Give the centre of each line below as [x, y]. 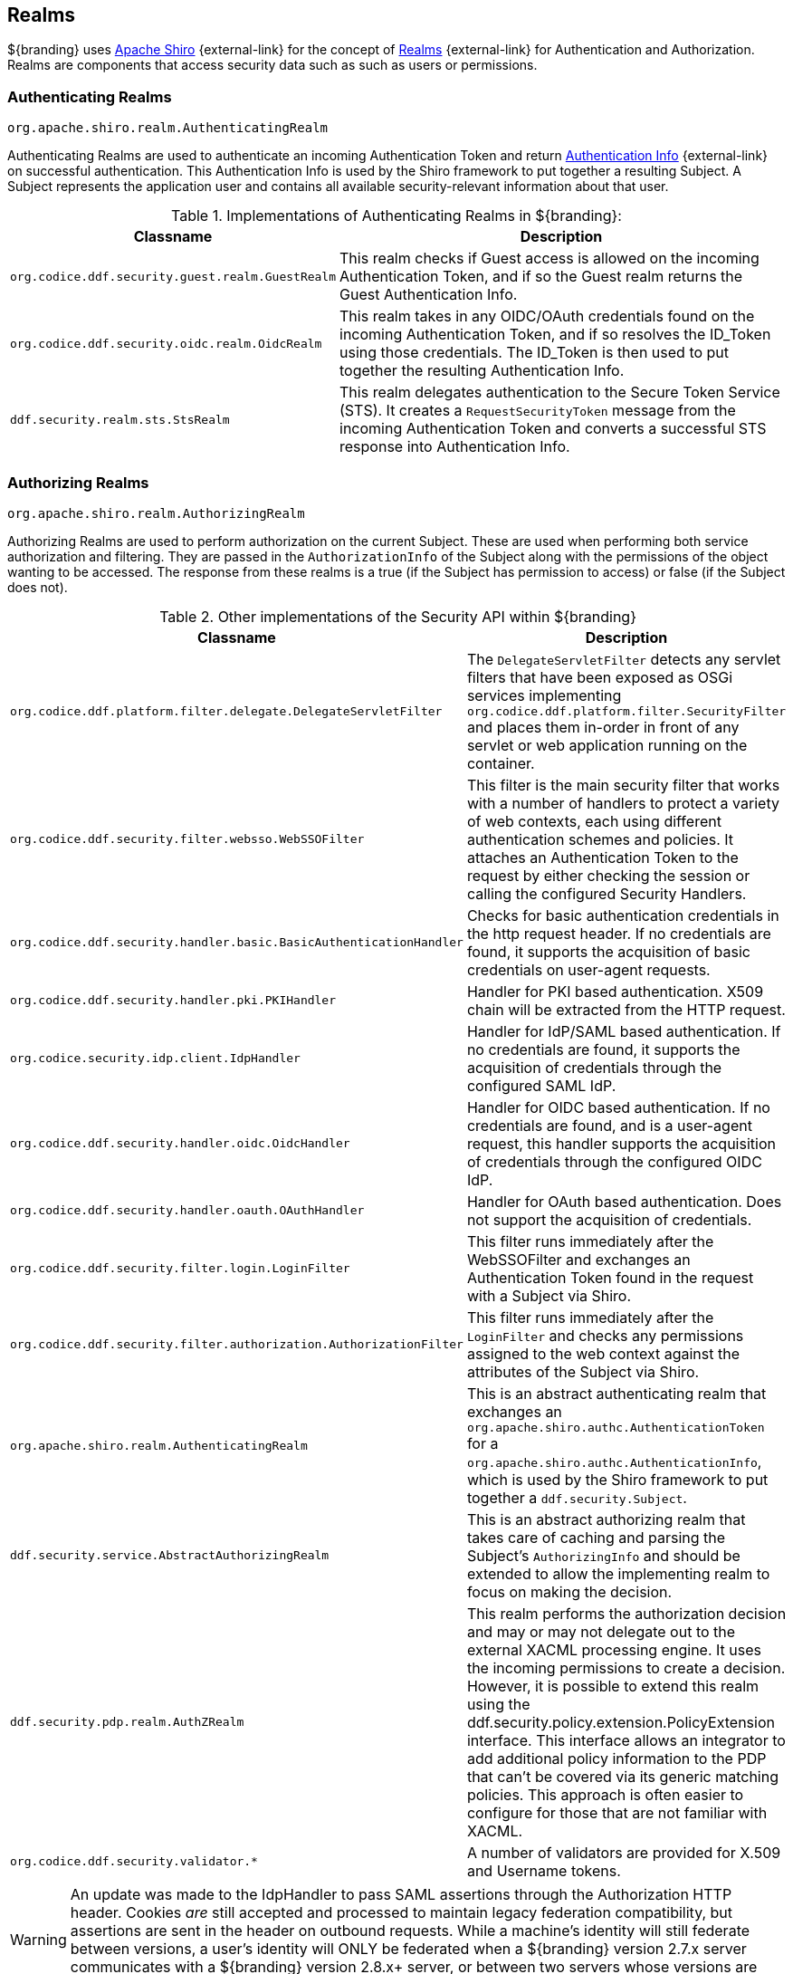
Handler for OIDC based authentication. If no [618, 1107]
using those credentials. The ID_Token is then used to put [535, 353]
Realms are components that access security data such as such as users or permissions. [272, 65]
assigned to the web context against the [603, 1353]
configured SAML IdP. [541, 1085]
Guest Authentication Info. [429, 295]
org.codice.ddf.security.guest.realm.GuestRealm [173, 276]
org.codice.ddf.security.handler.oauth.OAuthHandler [187, 1211]
